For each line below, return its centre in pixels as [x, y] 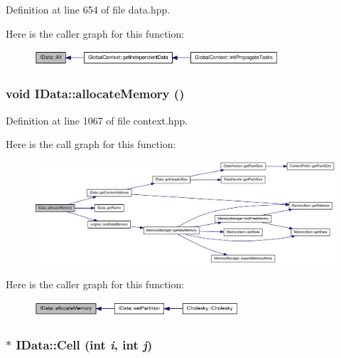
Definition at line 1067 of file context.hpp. [97, 120]
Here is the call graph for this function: [91, 144]
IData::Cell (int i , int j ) [84, 344]
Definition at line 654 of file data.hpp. [88, 9]
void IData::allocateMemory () [95, 94]
